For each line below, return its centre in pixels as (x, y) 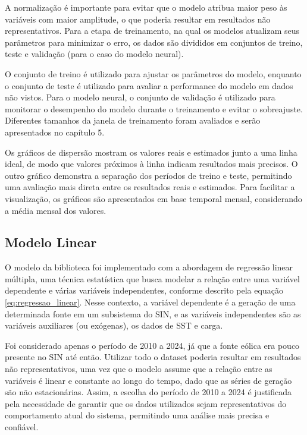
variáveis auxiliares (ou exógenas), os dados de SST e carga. (114, 325)
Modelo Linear (51, 242)
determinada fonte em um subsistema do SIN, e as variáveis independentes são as (153, 313)
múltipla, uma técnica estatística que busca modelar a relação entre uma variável (152, 278)
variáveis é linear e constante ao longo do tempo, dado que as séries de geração (148, 380)
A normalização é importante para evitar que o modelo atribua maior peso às (146, 7)
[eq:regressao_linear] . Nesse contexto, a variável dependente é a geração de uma (150, 302)
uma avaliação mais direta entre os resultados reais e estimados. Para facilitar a (150, 187)
